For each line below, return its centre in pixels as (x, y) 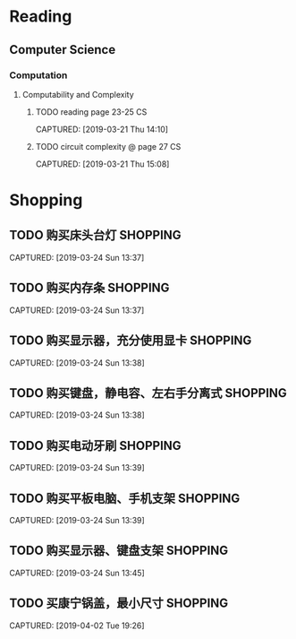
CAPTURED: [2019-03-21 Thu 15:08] (102, 164)
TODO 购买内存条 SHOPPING (89, 288)
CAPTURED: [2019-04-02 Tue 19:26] (77, 626)
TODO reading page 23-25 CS (91, 112)
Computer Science (63, 50)
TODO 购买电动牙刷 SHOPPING (95, 445)
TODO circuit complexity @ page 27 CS (108, 146)
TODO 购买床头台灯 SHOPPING (95, 235)
